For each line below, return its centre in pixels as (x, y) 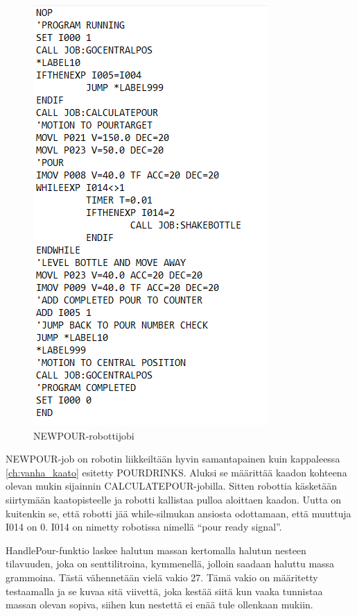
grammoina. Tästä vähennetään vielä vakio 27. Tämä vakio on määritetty (162, 577)
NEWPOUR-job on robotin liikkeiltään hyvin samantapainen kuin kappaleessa (173, 459)
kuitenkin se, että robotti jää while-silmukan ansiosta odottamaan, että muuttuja (178, 513)
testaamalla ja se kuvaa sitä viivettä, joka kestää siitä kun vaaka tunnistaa (164, 591)
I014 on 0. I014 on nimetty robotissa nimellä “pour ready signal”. (144, 527)
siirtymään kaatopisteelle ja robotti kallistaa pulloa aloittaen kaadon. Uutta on (174, 499)
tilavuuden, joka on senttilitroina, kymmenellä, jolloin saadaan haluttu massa (170, 564)
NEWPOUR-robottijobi (84, 435)
